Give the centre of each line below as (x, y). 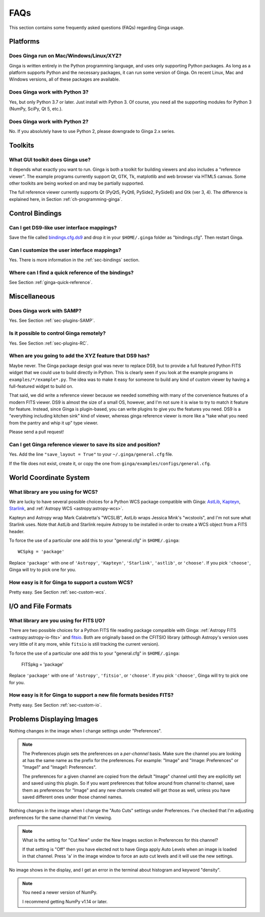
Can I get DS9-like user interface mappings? (63, 227)
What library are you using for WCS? (53, 492)
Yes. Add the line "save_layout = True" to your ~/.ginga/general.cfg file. (91, 454)
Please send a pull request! (36, 432)
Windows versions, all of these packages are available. (65, 79)
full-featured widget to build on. (41, 386)
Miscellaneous (32, 297)
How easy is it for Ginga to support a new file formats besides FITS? (91, 695)
